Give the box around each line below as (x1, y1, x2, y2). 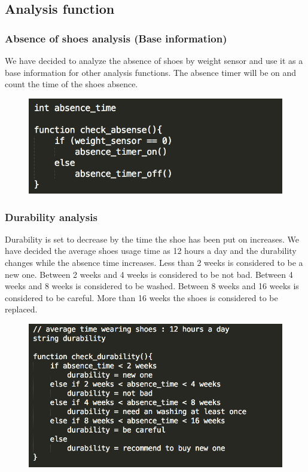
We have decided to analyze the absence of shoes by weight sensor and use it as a (5, 54, 303, 66)
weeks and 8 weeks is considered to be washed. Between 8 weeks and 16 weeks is (5, 280, 299, 292)
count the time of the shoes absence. (5, 78, 138, 90)
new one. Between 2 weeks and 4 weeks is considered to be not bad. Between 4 (5, 268, 293, 280)
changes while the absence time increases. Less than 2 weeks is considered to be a (5, 256, 303, 269)
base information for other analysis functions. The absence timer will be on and (5, 66, 297, 78)
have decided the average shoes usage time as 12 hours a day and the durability (5, 244, 297, 257)
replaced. (5, 303, 38, 315)
